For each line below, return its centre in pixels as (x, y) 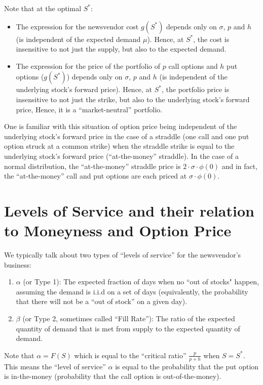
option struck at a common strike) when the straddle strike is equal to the (119, 146)
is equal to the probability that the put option (187, 366)
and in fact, (240, 166)
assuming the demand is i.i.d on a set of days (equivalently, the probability (132, 291)
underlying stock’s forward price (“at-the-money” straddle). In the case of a (121, 156)
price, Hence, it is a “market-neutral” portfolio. (89, 109)
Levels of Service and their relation (129, 210)
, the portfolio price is (196, 89)
